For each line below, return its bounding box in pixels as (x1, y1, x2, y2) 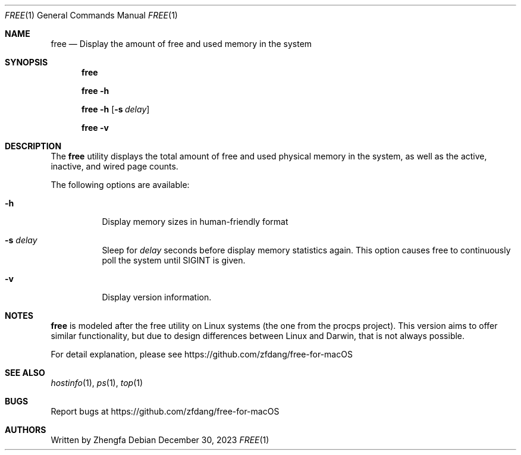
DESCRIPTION (5, 141, 62, 151)
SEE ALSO (5, 368, 45, 378)
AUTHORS (5, 425, 46, 435)
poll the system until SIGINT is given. (102, 255, 246, 265)
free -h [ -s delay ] (81, 104, 150, 114)
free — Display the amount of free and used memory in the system (51, 39, 312, 49)
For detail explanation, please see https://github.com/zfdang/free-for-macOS (51, 349, 353, 359)
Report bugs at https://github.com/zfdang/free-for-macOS (51, 406, 280, 416)
